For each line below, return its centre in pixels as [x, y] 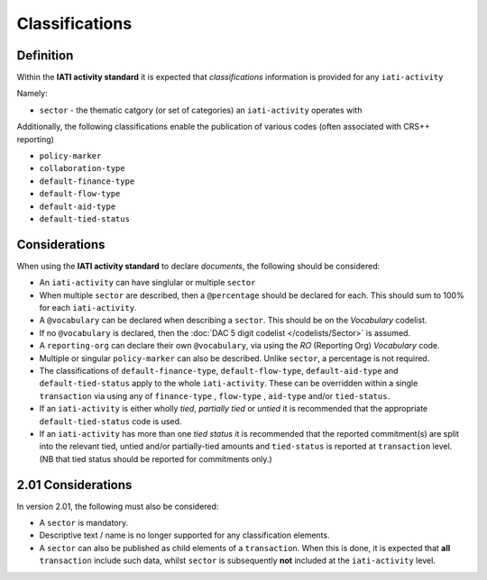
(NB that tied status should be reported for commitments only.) [156, 458]
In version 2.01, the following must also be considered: [118, 506]
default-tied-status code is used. [110, 421]
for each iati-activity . [88, 308]
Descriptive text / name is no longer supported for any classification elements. [184, 535]
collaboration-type [82, 168]
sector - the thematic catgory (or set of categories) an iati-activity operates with [201, 110]
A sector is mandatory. [84, 523]
